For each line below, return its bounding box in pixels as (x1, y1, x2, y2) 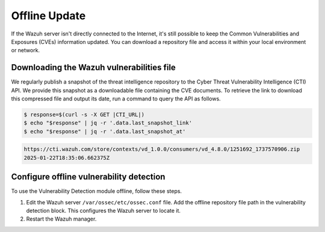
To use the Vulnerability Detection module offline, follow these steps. (11, 188, 182, 195)
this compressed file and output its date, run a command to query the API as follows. (11, 95, 221, 102)
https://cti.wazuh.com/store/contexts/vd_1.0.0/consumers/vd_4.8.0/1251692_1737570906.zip (23, 146, 300, 153)
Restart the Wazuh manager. (26, 215, 97, 222)
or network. (11, 47, 40, 54)
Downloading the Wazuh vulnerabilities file (11, 63, 176, 73)
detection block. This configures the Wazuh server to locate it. (26, 207, 181, 215)
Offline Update (11, 9, 86, 22)
